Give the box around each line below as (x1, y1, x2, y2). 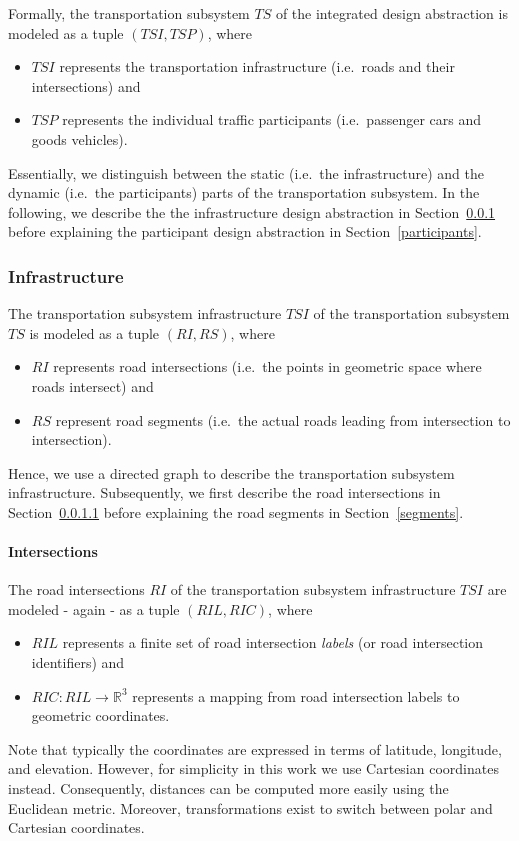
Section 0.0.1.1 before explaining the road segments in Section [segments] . (8, 501, 464, 522)
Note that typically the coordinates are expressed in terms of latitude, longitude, (8, 738, 502, 759)
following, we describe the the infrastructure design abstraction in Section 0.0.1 (8, 201, 496, 222)
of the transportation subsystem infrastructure (170, 579, 456, 600)
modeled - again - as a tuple (8, 598, 180, 619)
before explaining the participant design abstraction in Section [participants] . (8, 221, 482, 242)
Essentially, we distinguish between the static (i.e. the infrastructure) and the (8, 162, 485, 183)
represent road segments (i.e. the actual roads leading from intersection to (55, 409, 511, 430)
